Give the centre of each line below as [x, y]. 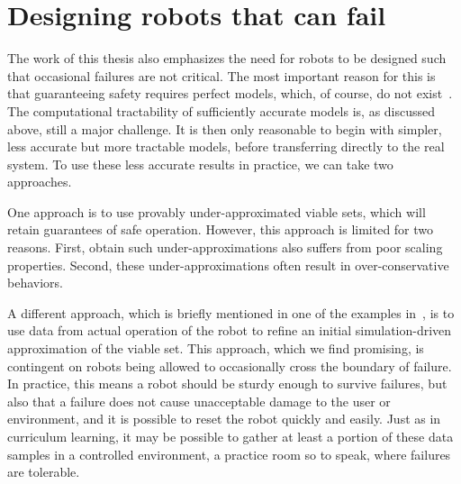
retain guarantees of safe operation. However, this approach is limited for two [221, 229]
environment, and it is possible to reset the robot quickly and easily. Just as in [224, 419]
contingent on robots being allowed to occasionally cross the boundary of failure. [230, 365]
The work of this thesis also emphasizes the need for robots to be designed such [227, 58]
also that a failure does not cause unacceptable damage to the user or [199, 401]
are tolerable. [44, 472]
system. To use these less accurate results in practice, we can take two [200, 164]
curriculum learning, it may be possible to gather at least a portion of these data [230, 436]
